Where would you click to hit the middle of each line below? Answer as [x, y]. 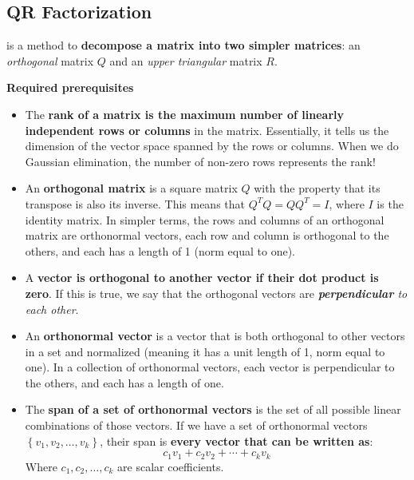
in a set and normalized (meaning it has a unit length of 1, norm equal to [205, 351]
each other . [52, 309]
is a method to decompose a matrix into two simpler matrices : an [183, 45]
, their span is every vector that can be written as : [237, 440]
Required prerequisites [70, 87]
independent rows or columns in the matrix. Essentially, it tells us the [207, 130]
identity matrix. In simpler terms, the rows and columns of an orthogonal [205, 219]
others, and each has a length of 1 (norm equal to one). [160, 250]
